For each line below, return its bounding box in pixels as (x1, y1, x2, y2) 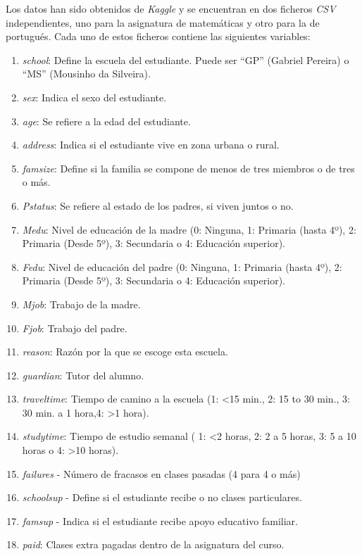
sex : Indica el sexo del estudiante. (22, 89, 167, 104)
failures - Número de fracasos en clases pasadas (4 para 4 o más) (22, 466, 301, 481)
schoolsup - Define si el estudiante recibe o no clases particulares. (22, 490, 302, 505)
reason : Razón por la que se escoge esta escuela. (22, 344, 228, 359)
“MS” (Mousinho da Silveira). (22, 66, 151, 81)
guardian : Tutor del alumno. (22, 367, 144, 382)
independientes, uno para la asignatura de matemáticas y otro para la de (6, 15, 320, 30)
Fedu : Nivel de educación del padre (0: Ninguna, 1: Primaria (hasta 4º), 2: (22, 259, 342, 274)
